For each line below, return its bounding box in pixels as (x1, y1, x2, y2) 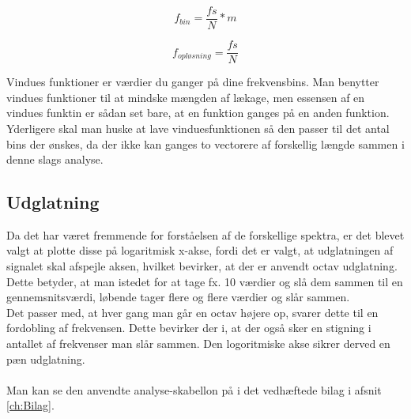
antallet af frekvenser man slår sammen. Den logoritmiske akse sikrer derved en (6, 335, 390, 352)
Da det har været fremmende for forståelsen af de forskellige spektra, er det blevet (6, 226, 405, 243)
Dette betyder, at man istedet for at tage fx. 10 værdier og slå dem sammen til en (6, 273, 403, 289)
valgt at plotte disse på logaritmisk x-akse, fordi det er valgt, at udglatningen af (6, 242, 394, 259)
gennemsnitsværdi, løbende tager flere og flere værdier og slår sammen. (6, 289, 350, 305)
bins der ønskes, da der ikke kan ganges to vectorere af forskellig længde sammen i (6, 135, 405, 152)
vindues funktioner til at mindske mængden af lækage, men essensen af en (6, 89, 365, 105)
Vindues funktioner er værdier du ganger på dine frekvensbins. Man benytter (6, 74, 379, 90)
